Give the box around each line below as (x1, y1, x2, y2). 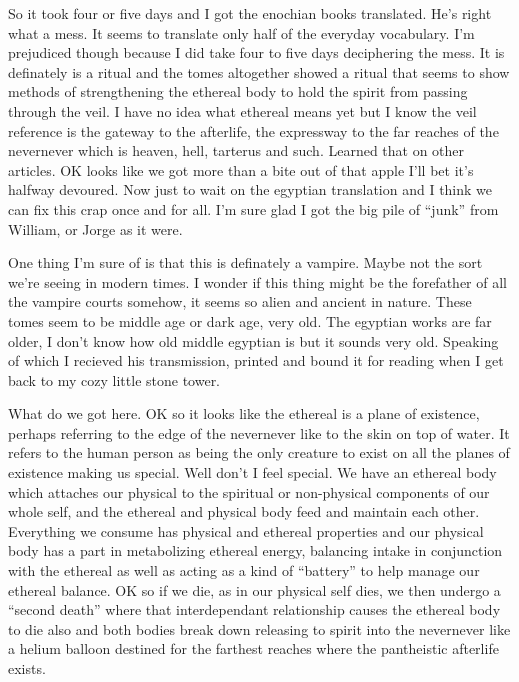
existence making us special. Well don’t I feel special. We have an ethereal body (8, 462, 497, 483)
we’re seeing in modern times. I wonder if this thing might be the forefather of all (8, 271, 507, 292)
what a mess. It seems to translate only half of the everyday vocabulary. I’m (8, 22, 475, 43)
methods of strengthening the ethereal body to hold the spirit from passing (8, 81, 468, 102)
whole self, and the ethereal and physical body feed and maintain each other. (8, 501, 480, 522)
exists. (8, 658, 46, 678)
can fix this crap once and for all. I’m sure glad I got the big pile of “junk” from (8, 198, 499, 219)
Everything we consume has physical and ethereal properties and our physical (8, 520, 484, 541)
